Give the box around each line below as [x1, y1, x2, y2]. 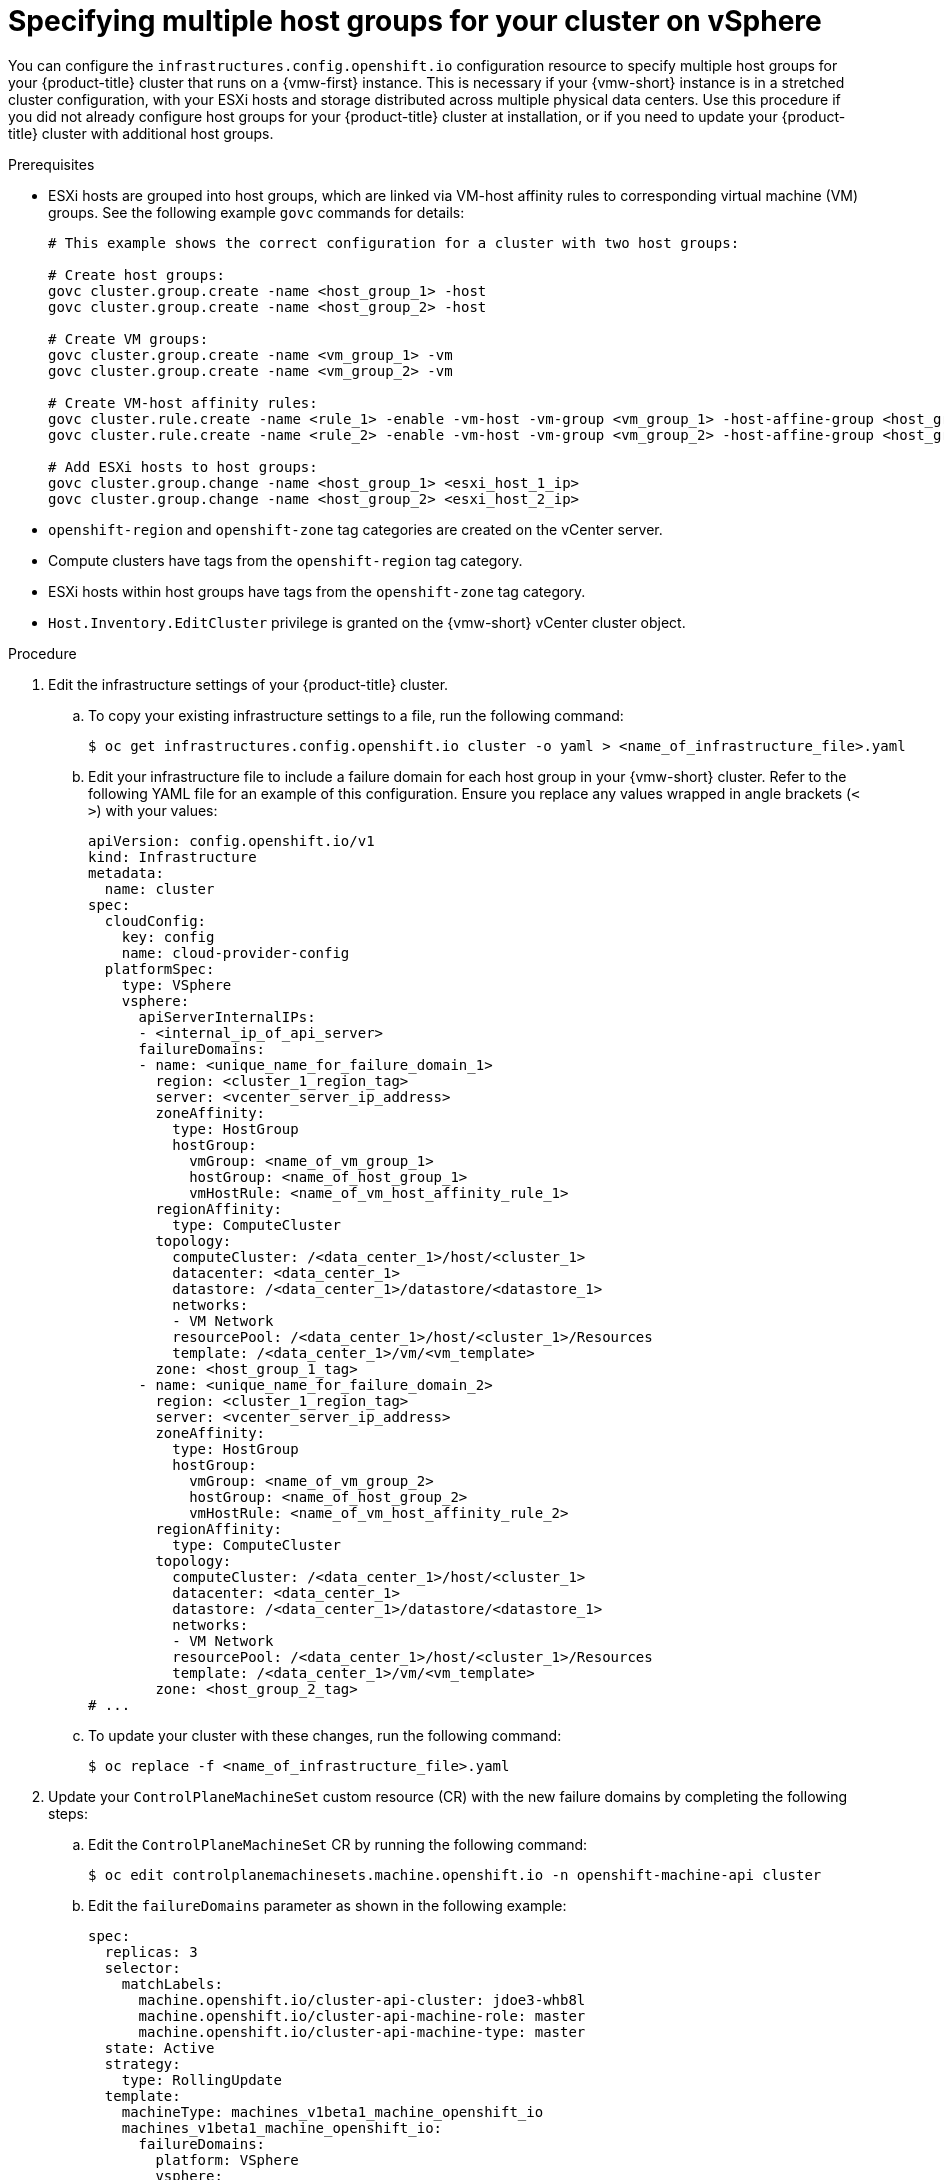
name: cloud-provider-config [121, 944, 350, 961]
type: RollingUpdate [121, 2071, 282, 2088]
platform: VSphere [155, 2151, 299, 2168]
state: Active [104, 2039, 215, 2056]
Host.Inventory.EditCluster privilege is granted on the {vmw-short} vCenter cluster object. [48, 613, 686, 631]
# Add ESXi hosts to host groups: [48, 458, 318, 475]
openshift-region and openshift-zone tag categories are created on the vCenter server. [48, 520, 663, 538]
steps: [48, 1804, 88, 1822]
